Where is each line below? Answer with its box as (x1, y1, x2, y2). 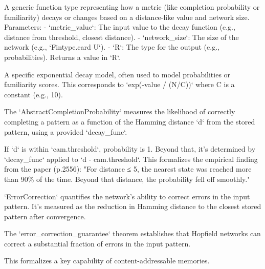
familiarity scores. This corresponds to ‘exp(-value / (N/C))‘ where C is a (4, 79, 235, 90)
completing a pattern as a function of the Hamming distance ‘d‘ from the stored (4, 116, 255, 127)
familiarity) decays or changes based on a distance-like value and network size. (4, 11, 250, 22)
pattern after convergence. (4, 211, 86, 221)
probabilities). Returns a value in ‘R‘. (4, 51, 120, 62)
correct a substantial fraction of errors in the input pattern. (4, 238, 191, 249)
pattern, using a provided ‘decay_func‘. (4, 126, 127, 137)
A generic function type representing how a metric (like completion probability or (4, 2, 260, 12)
